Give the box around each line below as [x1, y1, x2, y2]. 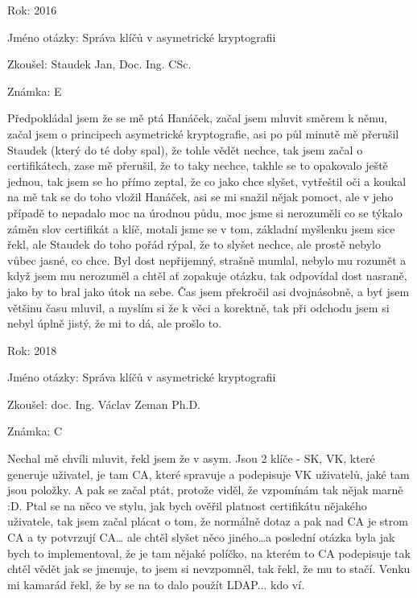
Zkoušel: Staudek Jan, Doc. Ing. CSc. [7, 56, 192, 72]
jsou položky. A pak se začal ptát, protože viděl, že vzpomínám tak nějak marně [7, 481, 403, 498]
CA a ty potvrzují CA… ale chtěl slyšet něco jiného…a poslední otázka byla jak [7, 529, 395, 546]
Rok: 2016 [7, 2, 57, 18]
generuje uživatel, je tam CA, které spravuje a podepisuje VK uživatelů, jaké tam [7, 465, 410, 482]
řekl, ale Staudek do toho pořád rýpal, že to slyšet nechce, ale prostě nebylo [7, 236, 381, 253]
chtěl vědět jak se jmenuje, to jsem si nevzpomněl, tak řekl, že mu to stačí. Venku [7, 560, 411, 577]
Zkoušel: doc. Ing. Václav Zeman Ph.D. [7, 395, 201, 412]
